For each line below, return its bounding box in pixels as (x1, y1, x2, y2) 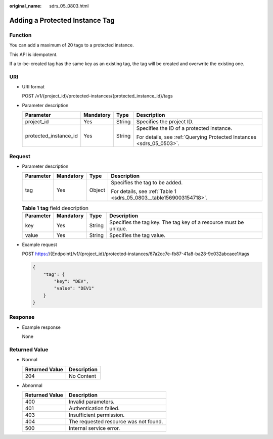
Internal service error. (68, 425, 120, 432)
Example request (22, 241, 58, 248)
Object (89, 187, 106, 194)
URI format (22, 84, 45, 90)
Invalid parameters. (68, 398, 115, 405)
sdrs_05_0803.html (49, 3, 89, 9)
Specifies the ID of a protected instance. (136, 125, 233, 132)
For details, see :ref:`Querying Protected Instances (136, 134, 256, 141)
